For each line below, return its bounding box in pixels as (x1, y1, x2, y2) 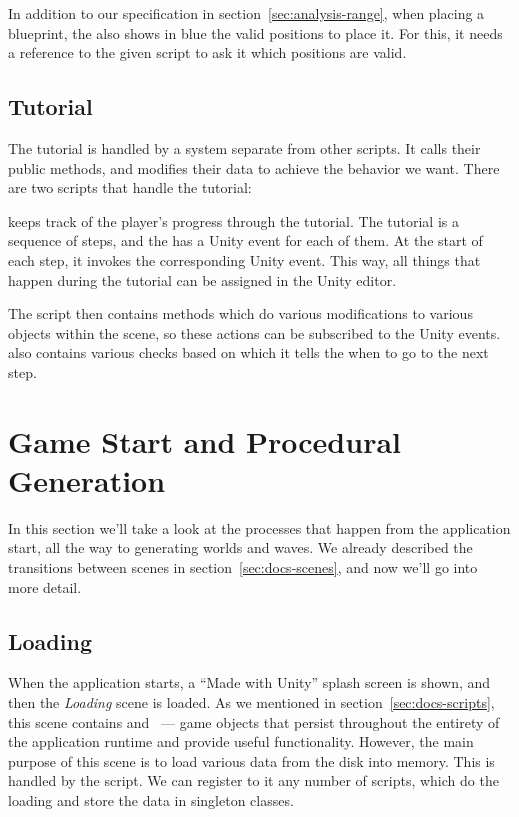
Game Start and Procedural (8, 420, 401, 461)
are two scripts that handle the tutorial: (8, 177, 252, 198)
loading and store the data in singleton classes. (8, 789, 294, 810)
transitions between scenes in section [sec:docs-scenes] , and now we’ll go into (8, 557, 478, 578)
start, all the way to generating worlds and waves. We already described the (8, 537, 473, 558)
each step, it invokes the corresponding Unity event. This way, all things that (8, 249, 481, 270)
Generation (8, 459, 166, 500)
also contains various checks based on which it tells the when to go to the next (8, 342, 489, 363)
